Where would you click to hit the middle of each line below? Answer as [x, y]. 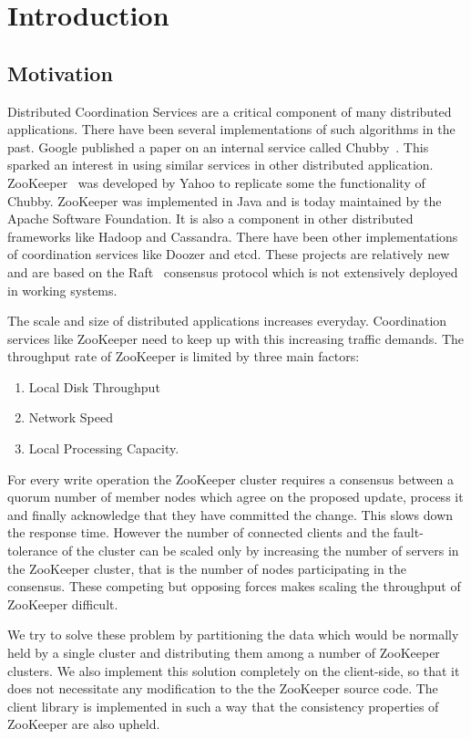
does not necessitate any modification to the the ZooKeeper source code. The [223, 688]
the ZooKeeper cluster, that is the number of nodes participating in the [207, 568]
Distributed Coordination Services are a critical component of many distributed [230, 111]
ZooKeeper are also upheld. [84, 724]
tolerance [33, 551]
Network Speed [71, 417]
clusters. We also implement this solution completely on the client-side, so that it [234, 670]
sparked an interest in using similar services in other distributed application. [220, 165]
